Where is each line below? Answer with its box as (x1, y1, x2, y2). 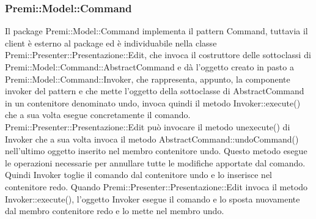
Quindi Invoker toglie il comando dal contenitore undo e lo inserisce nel (5, 168, 272, 181)
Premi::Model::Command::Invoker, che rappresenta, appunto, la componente (5, 72, 290, 85)
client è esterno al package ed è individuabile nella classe (5, 36, 217, 49)
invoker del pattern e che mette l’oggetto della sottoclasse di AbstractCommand (5, 84, 304, 97)
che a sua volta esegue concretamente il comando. (5, 108, 191, 121)
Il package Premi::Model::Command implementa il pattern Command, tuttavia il (5, 24, 308, 37)
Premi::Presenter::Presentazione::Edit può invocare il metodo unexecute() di (5, 120, 290, 133)
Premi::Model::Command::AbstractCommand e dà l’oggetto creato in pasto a (5, 61, 294, 73)
